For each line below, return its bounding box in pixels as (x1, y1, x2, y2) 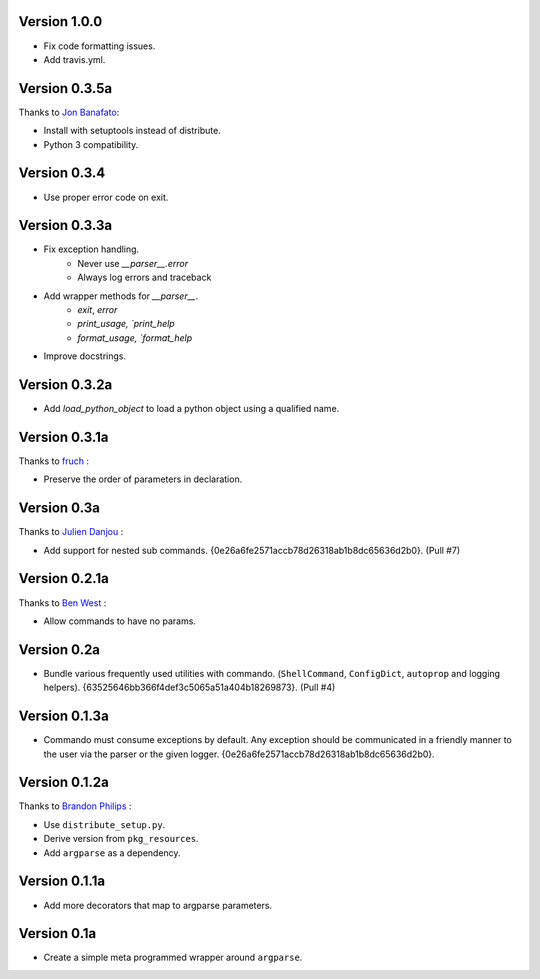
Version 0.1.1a (18, 873, 105, 890)
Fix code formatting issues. (43, 40, 156, 52)
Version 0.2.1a (18, 570, 109, 587)
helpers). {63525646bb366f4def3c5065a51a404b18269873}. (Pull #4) (43, 681, 336, 694)
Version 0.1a (18, 925, 97, 942)
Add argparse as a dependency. (43, 846, 181, 859)
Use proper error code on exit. (43, 191, 169, 203)
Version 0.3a (18, 500, 100, 517)
